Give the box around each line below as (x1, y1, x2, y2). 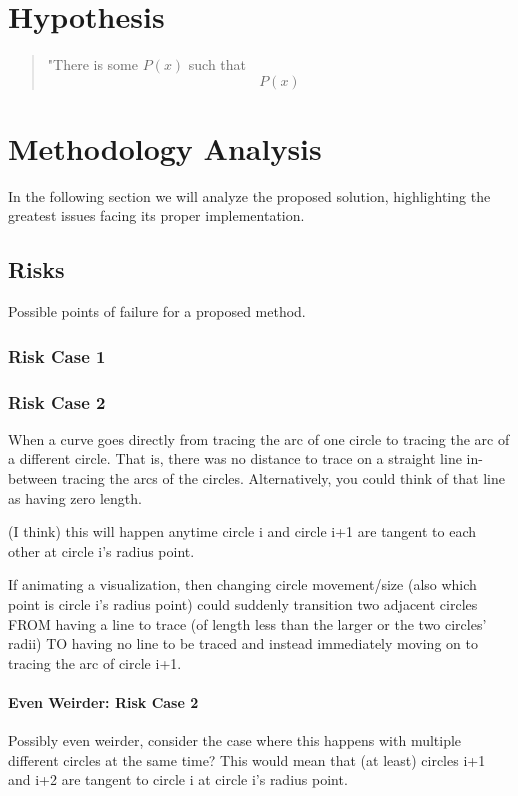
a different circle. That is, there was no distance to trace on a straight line (8, 448, 462, 469)
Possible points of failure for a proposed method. (8, 301, 306, 322)
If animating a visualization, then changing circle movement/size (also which (8, 574, 477, 595)
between (8, 468, 58, 489)
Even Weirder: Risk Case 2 (8, 692, 199, 713)
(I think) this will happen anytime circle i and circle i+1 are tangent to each (8, 521, 477, 542)
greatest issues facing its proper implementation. (8, 205, 305, 226)
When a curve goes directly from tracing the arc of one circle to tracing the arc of (8, 428, 510, 449)
